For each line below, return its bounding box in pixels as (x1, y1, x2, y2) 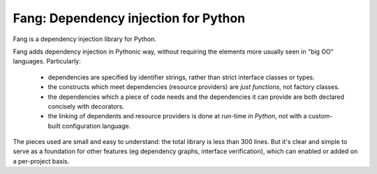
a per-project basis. (13, 157, 70, 165)
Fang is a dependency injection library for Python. (13, 35, 156, 43)
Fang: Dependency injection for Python (13, 10, 246, 26)
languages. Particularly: (13, 57, 81, 65)
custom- (308, 112, 333, 120)
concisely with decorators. (47, 102, 125, 111)
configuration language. (61, 122, 131, 130)
